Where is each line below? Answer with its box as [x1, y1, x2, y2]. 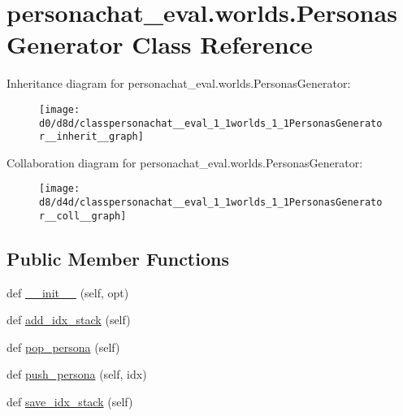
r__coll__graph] [39, 210, 127, 222]
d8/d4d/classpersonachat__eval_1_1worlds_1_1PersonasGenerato [39, 197, 383, 209]
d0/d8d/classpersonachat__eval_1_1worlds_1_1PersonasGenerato [39, 117, 383, 129]
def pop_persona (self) [6, 338, 120, 355]
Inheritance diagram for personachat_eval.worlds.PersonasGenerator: [6, 75, 351, 92]
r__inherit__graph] [39, 131, 144, 143]
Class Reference [132, 28, 313, 61]
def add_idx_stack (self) [6, 311, 131, 328]
